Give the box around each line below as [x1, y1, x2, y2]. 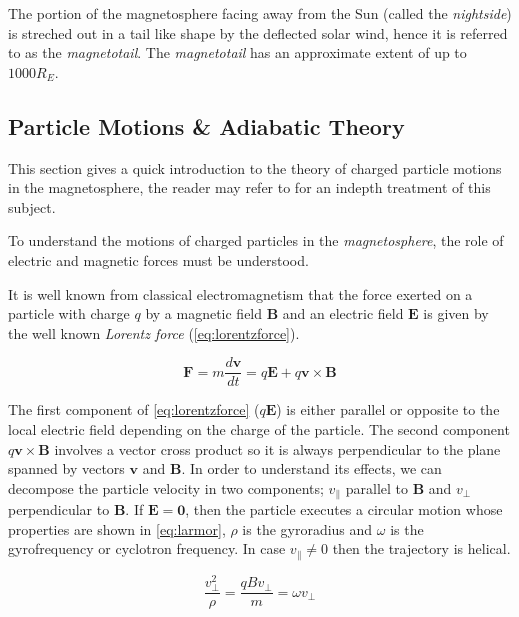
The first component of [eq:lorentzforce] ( [8, 399, 260, 420]
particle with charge [8, 303, 130, 324]
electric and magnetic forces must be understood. [8, 249, 309, 270]
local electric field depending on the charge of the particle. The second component [8, 418, 510, 439]
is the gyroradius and [242, 518, 373, 539]
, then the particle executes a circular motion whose [185, 499, 503, 520]
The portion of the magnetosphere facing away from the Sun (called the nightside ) [8, 3, 512, 23]
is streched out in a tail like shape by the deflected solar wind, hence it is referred [8, 22, 508, 43]
